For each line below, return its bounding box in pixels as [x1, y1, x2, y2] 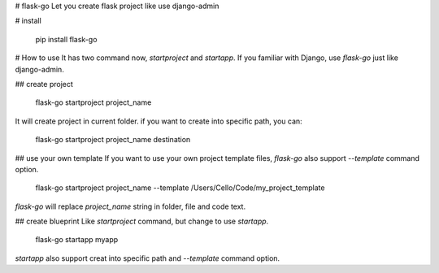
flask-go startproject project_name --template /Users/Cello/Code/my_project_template [35, 183, 325, 193]
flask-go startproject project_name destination [35, 135, 191, 145]
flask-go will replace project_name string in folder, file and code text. [15, 201, 246, 211]
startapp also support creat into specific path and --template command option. [15, 253, 280, 263]
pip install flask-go [35, 34, 98, 44]
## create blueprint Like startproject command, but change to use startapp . [15, 216, 269, 227]
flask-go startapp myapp [35, 235, 119, 245]
